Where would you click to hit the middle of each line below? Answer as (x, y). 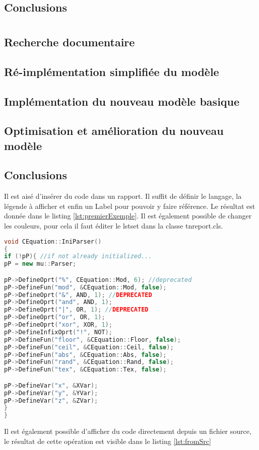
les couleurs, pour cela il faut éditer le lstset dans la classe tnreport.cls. (114, 226)
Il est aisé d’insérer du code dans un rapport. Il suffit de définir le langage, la (123, 196)
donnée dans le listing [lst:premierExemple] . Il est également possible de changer (128, 216)
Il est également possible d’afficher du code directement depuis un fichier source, (128, 431)
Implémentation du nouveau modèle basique (122, 101)
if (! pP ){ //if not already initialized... (78, 256)
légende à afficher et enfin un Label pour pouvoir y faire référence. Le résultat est (130, 206)
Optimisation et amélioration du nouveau (114, 131)
